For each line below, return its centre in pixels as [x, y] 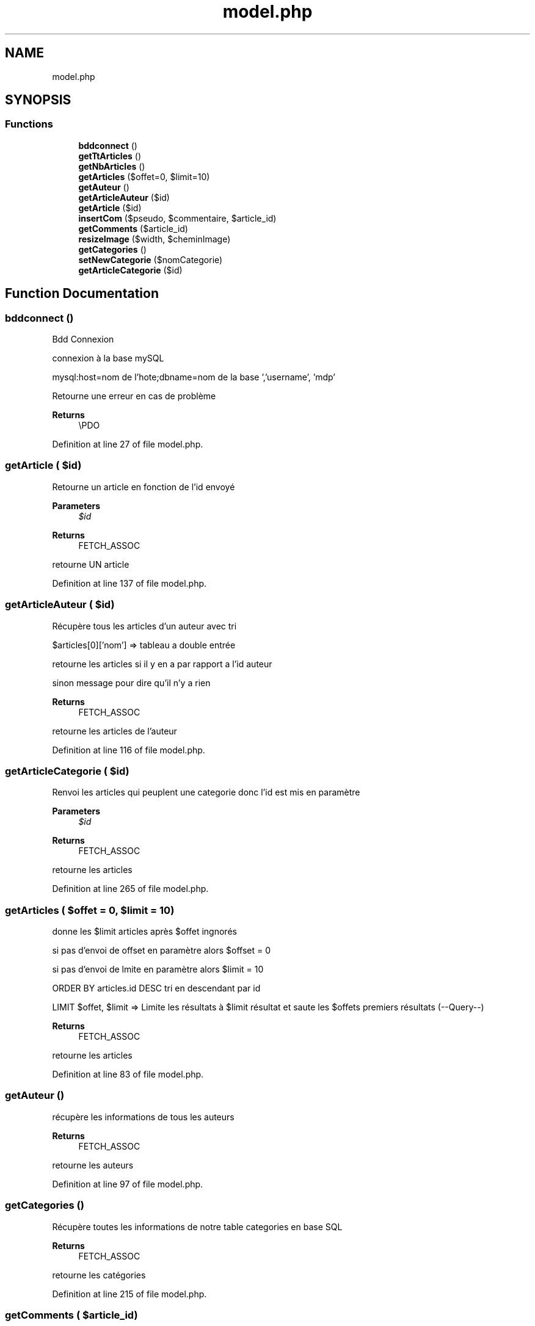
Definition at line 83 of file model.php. [128, 1074]
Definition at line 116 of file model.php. [129, 750]
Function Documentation [82, 294]
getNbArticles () [112, 166]
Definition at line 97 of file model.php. [128, 1184]
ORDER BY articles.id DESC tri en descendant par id [156, 988]
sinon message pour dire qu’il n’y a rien [131, 683]
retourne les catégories [99, 1275]
